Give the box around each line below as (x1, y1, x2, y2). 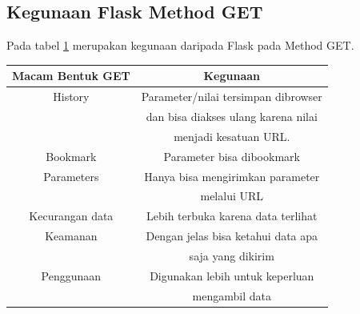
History (53, 88, 90, 105)
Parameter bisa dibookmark (163, 147, 300, 164)
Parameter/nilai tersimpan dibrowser (141, 88, 322, 105)
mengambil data (192, 287, 271, 304)
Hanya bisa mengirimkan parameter (144, 167, 320, 184)
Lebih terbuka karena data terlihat (146, 207, 318, 224)
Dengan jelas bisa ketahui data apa (146, 227, 318, 244)
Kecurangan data (29, 207, 114, 224)
